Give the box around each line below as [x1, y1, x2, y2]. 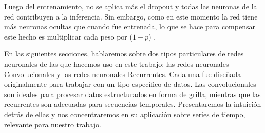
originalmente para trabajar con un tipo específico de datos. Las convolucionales [4, 79, 256, 89]
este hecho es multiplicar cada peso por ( [4, 31, 132, 42]
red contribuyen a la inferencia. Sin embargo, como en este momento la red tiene [4, 11, 258, 22]
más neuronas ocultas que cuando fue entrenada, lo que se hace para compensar [4, 21, 255, 32]
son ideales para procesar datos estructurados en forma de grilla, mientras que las [4, 88, 261, 99]
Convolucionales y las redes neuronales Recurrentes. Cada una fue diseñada [4, 68, 241, 79]
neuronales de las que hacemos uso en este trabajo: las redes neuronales [4, 58, 229, 69]
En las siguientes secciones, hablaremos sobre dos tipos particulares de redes [4, 48, 244, 59]
